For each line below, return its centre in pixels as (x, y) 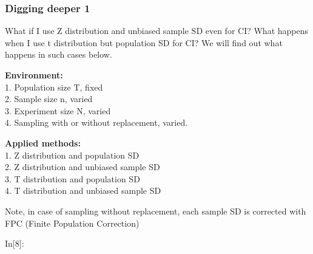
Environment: (34, 75)
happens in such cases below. (59, 54)
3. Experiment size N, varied (58, 110)
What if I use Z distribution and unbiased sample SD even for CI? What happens (157, 31)
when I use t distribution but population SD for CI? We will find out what (144, 42)
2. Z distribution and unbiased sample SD (82, 167)
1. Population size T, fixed (54, 87)
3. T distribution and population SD (72, 178)
